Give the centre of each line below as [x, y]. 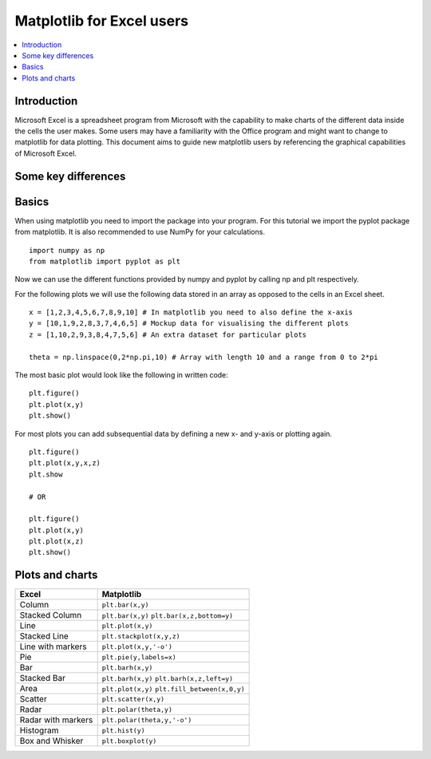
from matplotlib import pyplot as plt [105, 261]
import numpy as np [67, 250]
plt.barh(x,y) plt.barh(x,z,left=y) [168, 679]
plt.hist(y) [123, 730]
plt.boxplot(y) [129, 741]
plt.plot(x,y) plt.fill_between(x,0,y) [173, 689]
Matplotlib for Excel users [102, 21]
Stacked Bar [42, 678]
